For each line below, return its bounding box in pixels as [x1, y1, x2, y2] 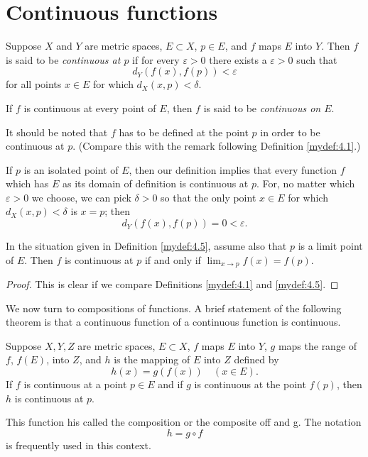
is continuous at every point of [23, 100, 156, 115]
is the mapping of [114, 352, 190, 367]
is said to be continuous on [203, 100, 321, 115]
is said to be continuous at [6, 52, 121, 67]
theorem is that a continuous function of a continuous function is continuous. [6, 314, 341, 329]
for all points [6, 77, 62, 92]
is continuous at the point [194, 377, 306, 392]
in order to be [260, 124, 320, 139]
